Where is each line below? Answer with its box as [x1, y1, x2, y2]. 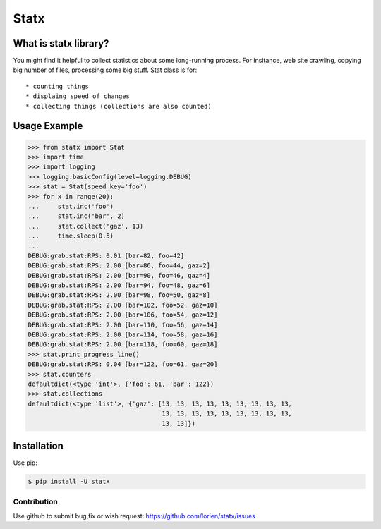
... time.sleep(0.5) [28, 232, 114, 240]
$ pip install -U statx [28, 478, 111, 486]
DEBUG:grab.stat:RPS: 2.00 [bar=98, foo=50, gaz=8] [28, 291, 211, 299]
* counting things [25, 82, 90, 90]
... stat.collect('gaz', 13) [28, 222, 144, 230]
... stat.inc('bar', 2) [28, 212, 125, 220]
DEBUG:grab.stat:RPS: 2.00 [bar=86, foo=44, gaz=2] [28, 262, 211, 269]
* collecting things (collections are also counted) [25, 102, 212, 110]
